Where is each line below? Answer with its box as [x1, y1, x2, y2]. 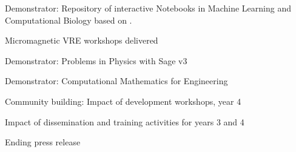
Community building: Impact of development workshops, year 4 [5, 94, 241, 107]
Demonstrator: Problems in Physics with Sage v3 [5, 54, 187, 67]
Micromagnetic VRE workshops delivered [5, 34, 158, 47]
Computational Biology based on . [5, 13, 132, 26]
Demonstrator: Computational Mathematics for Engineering [5, 74, 228, 87]
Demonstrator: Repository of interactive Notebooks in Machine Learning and [5, 2, 291, 14]
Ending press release [5, 136, 81, 148]
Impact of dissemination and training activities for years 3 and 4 [5, 115, 244, 128]
